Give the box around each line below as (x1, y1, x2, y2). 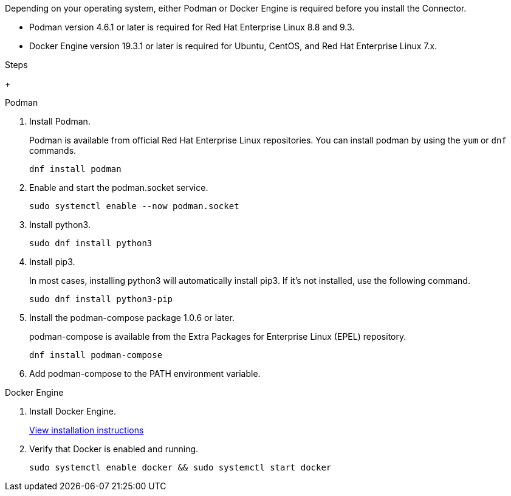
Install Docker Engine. (29, 406, 117, 416)
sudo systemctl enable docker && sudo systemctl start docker (29, 463, 332, 472)
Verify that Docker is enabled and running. (29, 444, 199, 454)
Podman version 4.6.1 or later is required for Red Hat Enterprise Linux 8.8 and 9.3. (29, 22, 355, 32)
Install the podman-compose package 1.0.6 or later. (29, 312, 235, 323)
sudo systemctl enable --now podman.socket (29, 201, 239, 211)
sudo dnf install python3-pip (29, 294, 173, 304)
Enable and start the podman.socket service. (29, 182, 208, 193)
